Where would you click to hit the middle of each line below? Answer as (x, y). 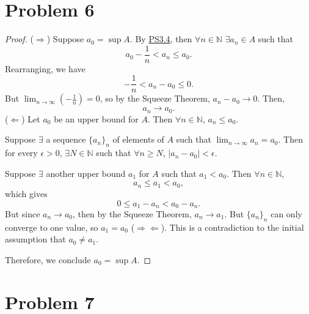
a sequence (66, 139)
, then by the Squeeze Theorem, (132, 213)
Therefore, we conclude (48, 259)
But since (23, 213)
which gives (26, 193)
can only (286, 213)
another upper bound (86, 173)
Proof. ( (19, 39)
